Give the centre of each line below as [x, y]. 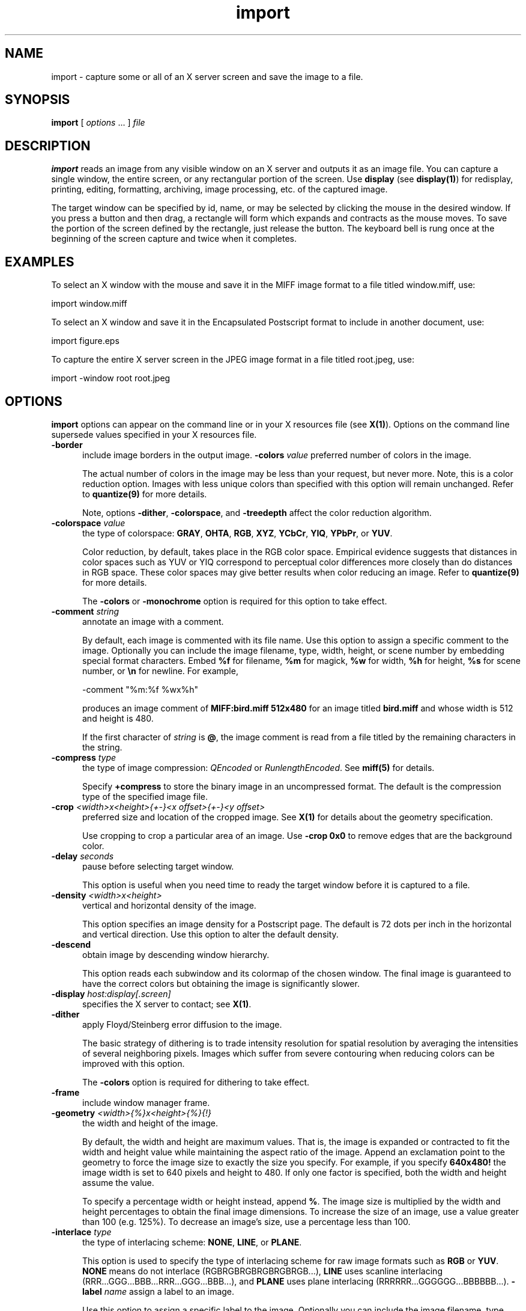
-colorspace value [88, 523]
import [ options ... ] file [98, 123]
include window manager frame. [146, 1102]
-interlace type [81, 1232]
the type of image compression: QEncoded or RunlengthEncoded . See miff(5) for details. [258, 767]
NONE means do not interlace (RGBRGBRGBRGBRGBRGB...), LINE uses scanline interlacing [262, 1271]
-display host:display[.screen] [111, 993]
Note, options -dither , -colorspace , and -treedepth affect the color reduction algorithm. [257, 512]
